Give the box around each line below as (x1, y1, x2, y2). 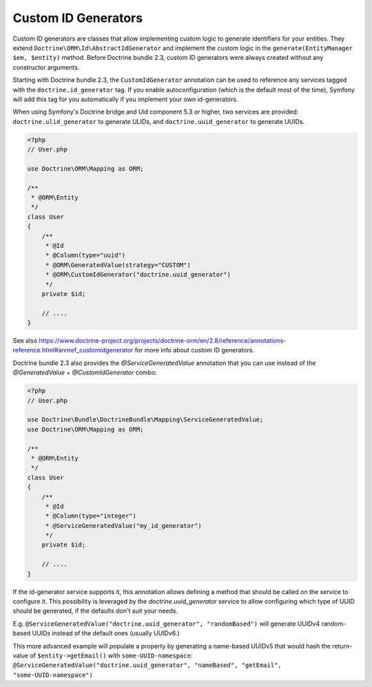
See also (12, 337, 38, 345)
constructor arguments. (12, 63, 80, 72)
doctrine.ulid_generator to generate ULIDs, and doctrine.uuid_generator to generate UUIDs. (12, 117, 305, 125)
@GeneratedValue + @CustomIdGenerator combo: (12, 368, 158, 377)
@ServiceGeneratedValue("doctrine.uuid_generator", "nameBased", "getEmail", (12, 662, 282, 669)
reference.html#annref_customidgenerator (12, 346, 134, 355)
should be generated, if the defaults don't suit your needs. (12, 606, 178, 615)
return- (331, 642, 353, 650)
